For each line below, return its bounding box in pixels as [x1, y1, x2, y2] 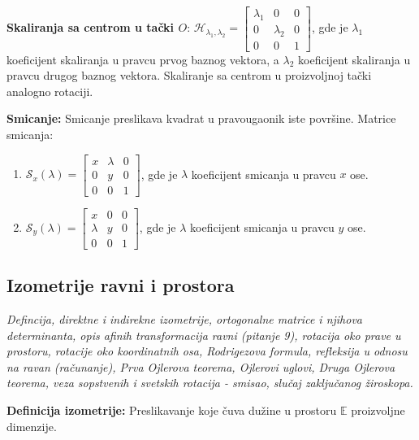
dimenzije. [6, 417, 57, 434]
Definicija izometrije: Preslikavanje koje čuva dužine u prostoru [6, 402, 337, 419]
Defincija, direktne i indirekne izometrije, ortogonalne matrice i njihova [6, 311, 363, 328]
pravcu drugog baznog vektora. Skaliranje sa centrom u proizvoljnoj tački [6, 67, 372, 84]
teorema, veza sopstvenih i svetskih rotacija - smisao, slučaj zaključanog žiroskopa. [6, 374, 413, 391]
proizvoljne [351, 402, 405, 419]
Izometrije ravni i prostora [6, 272, 235, 298]
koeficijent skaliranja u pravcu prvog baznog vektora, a [6, 50, 279, 68]
